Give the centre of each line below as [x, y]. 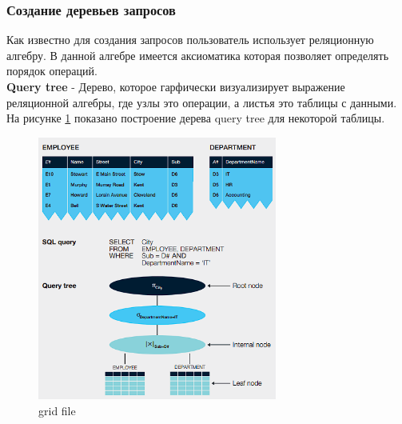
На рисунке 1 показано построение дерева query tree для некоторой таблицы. [196, 118]
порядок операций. [52, 71]
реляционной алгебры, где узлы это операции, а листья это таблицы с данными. [202, 102]
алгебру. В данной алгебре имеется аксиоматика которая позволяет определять [198, 55]
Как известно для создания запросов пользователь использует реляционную [190, 40]
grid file [57, 410]
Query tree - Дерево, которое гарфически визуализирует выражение [176, 86]
